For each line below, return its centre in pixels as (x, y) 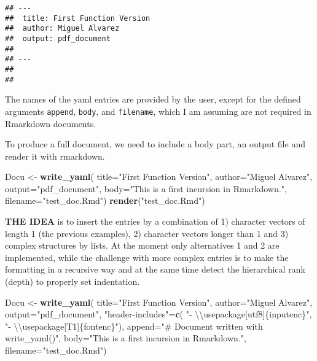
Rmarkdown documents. (51, 123)
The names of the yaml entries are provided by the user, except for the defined (153, 99)
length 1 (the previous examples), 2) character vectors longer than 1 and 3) (147, 233)
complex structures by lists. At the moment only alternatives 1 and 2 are (142, 245)
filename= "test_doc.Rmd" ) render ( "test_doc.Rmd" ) (105, 200)
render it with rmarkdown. (55, 156)
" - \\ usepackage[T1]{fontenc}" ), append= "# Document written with (134, 326)
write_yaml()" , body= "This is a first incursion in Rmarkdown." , (126, 338)
